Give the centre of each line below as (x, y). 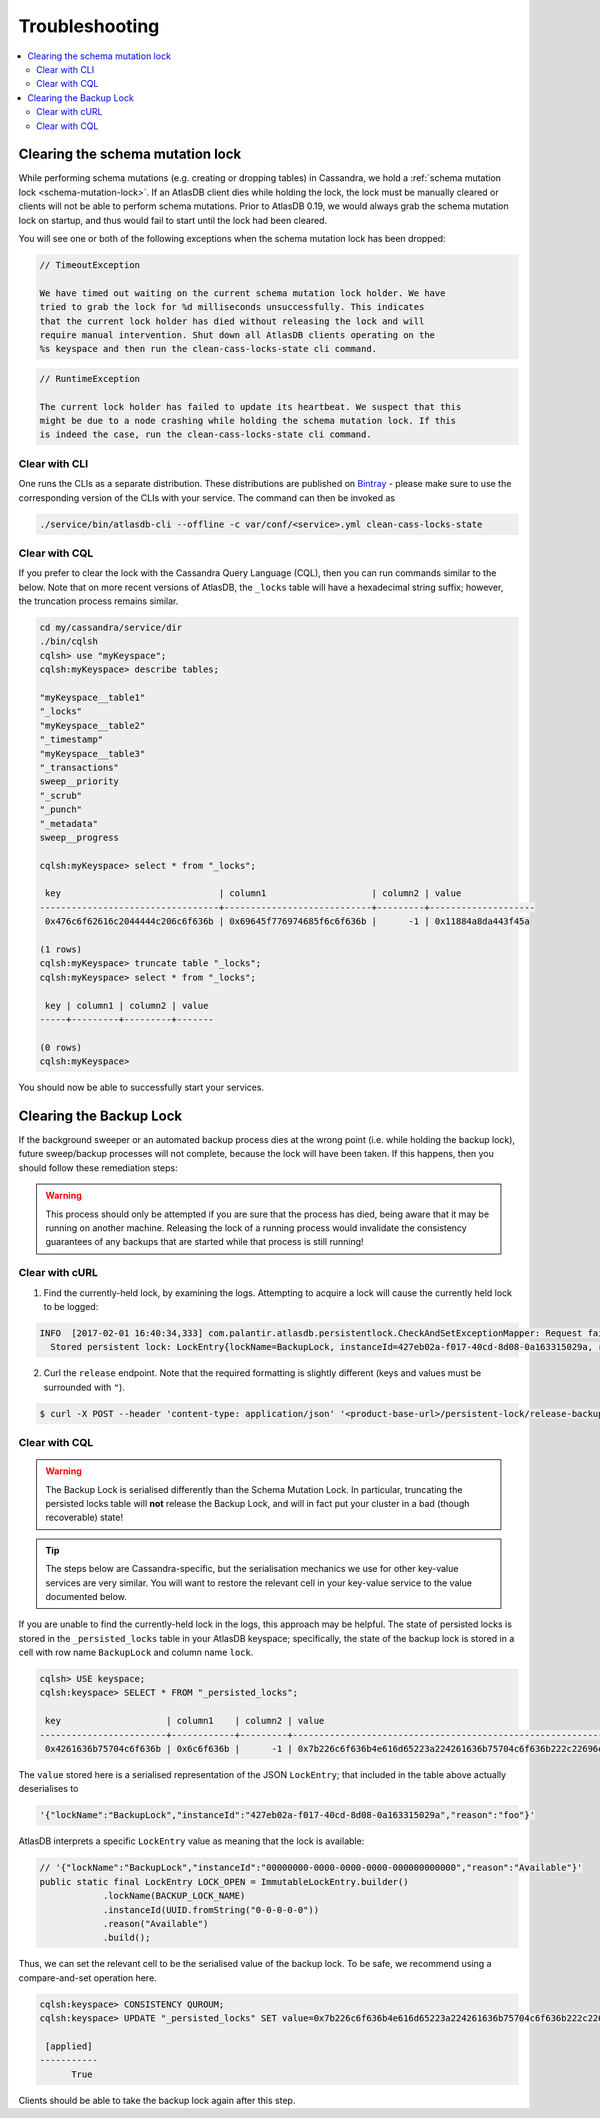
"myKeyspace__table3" (92, 753)
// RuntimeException (89, 378)
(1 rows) (61, 949)
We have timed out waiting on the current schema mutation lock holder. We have (242, 293)
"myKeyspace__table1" (92, 697)
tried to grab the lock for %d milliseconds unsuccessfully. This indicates (232, 307)
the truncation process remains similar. (98, 601)
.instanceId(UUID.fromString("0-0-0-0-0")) (211, 1909)
